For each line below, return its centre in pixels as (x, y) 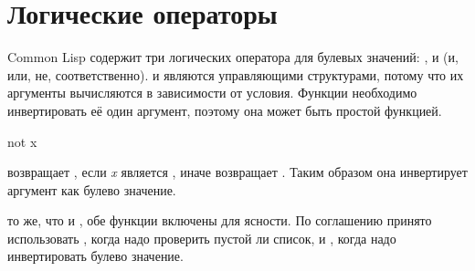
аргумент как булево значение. (92, 189)
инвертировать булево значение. (95, 256)
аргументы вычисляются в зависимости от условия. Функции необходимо (212, 93)
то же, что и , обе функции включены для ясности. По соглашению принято (220, 220)
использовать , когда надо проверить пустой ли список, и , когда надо (202, 238)
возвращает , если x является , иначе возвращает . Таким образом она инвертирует (237, 172)
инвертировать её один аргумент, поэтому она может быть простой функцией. (225, 110)
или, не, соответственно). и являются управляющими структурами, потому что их (236, 74)
